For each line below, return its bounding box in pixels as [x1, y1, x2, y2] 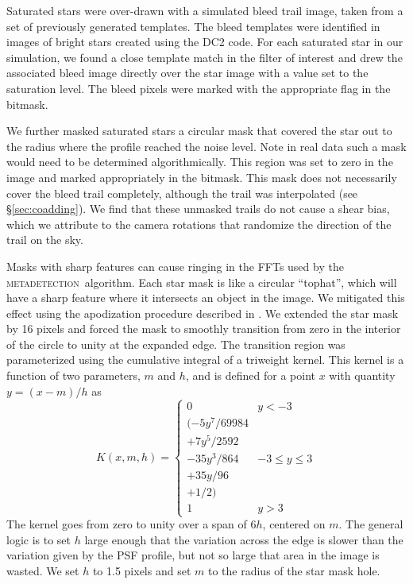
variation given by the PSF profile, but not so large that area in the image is [6, 547, 380, 563]
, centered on [262, 516, 326, 532]
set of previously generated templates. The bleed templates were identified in [6, 17, 380, 34]
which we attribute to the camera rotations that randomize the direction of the [6, 215, 392, 232]
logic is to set [6, 531, 71, 547]
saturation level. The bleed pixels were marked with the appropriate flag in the [6, 79, 391, 96]
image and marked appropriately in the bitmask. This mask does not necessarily [6, 168, 397, 185]
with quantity [329, 367, 396, 384]
